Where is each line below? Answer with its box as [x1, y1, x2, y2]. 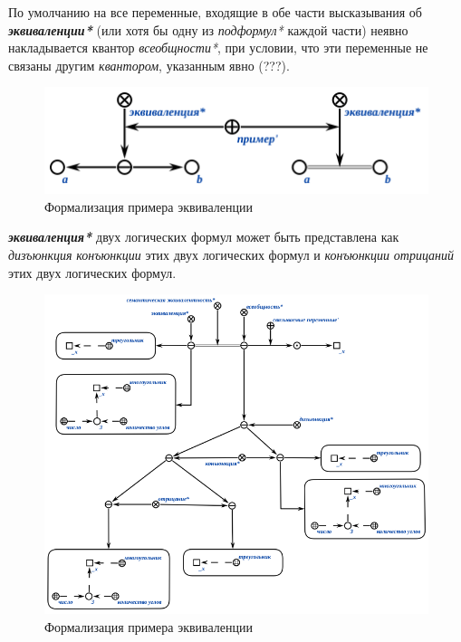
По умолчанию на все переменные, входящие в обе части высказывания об [8, 3, 422, 21]
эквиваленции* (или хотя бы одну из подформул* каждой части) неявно [8, 20, 408, 39]
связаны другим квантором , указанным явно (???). [8, 55, 290, 74]
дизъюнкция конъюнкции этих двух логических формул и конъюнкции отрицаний [8, 245, 455, 264]
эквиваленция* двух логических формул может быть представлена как [8, 227, 399, 246]
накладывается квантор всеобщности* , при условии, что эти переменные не [8, 38, 428, 57]
